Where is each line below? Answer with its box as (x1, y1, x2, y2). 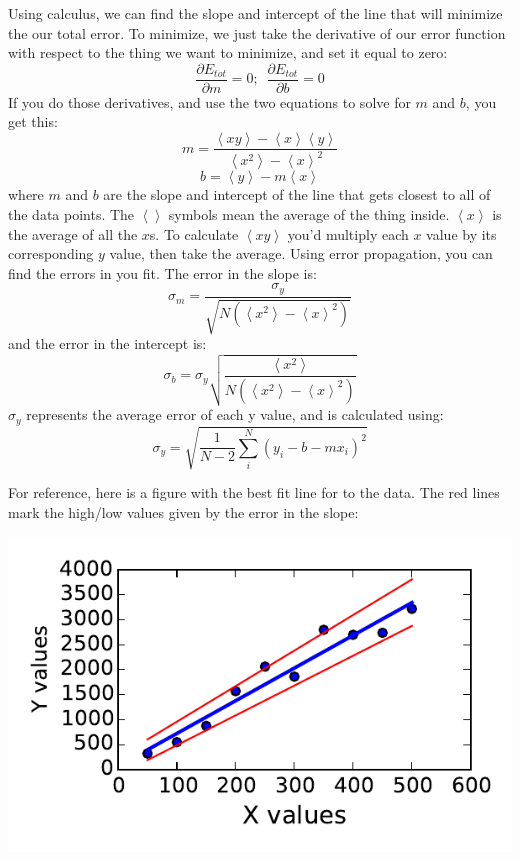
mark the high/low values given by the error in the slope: (8, 502, 359, 523)
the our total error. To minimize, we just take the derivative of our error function (8, 22, 506, 43)
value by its (426, 223, 497, 244)
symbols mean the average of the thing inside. (168, 204, 450, 225)
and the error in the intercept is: (8, 333, 207, 354)
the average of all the (8, 223, 138, 244)
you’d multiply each (287, 223, 409, 244)
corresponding (8, 243, 94, 264)
